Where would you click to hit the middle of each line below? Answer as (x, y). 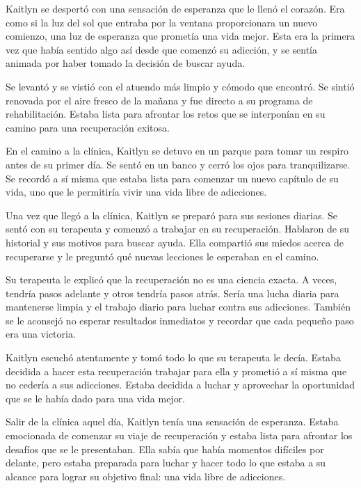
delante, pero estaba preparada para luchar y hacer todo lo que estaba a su (166, 463)
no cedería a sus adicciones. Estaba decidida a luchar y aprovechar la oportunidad (180, 385)
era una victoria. (41, 334)
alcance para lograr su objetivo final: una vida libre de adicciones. (146, 476)
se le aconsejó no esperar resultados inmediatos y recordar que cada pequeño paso (180, 320)
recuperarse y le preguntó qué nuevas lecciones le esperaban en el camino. (162, 256)
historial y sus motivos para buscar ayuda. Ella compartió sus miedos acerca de (175, 242)
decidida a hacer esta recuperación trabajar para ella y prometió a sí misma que (176, 371)
